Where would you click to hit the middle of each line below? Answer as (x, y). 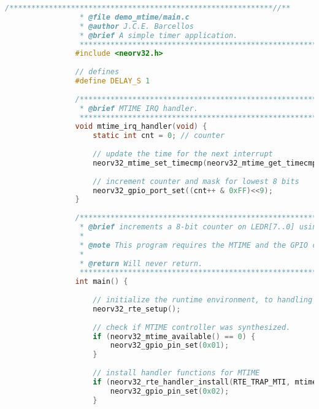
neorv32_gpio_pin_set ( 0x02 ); (170, 391)
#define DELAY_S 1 (113, 81)
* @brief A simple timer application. (159, 35)
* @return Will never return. (141, 263)
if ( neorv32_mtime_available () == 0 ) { (174, 336)
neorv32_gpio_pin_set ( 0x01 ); (170, 346)
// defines (97, 72)
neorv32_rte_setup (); (137, 309)
